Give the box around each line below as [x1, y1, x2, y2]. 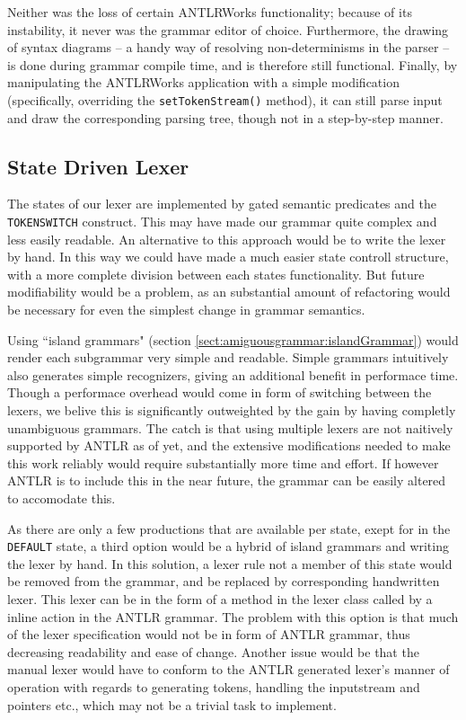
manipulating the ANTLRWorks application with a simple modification [7, 73, 400, 92]
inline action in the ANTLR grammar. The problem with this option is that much [7, 607, 459, 626]
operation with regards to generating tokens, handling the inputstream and [7, 677, 420, 696]
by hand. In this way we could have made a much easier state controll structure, [7, 247, 449, 266]
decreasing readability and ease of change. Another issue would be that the [7, 642, 419, 661]
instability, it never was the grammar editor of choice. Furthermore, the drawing [7, 20, 449, 39]
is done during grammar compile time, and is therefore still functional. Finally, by [7, 55, 458, 74]
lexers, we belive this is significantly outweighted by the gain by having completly [7, 401, 456, 420]
